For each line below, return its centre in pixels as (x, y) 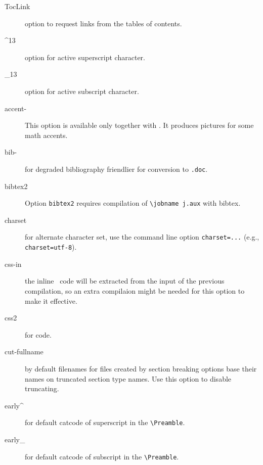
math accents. (46, 135)
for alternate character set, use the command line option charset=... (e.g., (142, 237)
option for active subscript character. (82, 91)
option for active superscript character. (85, 57)
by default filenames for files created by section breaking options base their (141, 368)
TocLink (17, 6)
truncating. (42, 388)
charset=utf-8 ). (51, 247)
